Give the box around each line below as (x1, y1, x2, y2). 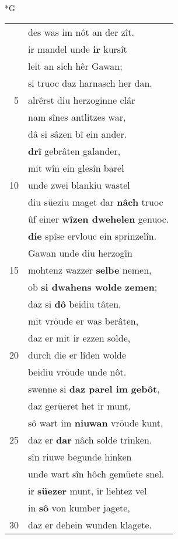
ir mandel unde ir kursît (28, 42, 127, 56)
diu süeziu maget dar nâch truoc (28, 195, 163, 209)
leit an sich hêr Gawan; (28, 59, 123, 73)
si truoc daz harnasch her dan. (28, 76, 152, 90)
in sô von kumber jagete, (28, 500, 130, 514)
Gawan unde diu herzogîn (28, 245, 132, 260)
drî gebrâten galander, (28, 144, 121, 158)
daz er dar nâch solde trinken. (28, 432, 152, 446)
